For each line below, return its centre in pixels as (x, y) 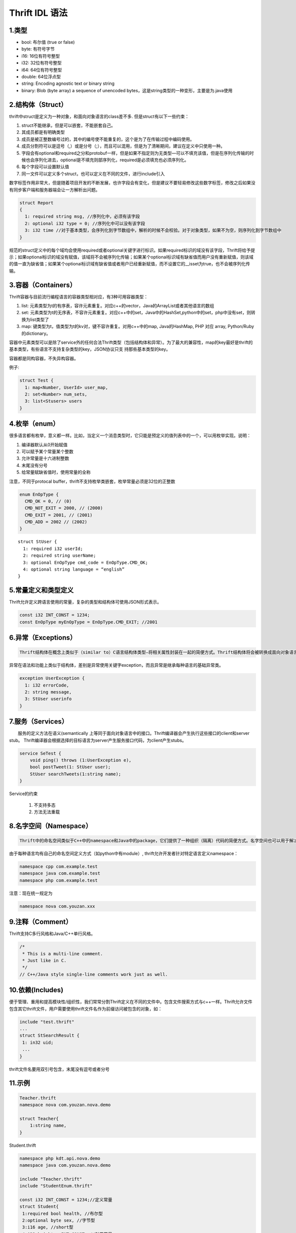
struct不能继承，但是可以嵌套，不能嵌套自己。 (69, 125)
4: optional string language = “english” (74, 569)
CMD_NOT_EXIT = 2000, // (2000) (64, 508)
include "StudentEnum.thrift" (56, 1186)
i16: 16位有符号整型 (41, 56)
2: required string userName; (59, 556)
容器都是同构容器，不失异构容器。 (44, 358)
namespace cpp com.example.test (59, 866)
